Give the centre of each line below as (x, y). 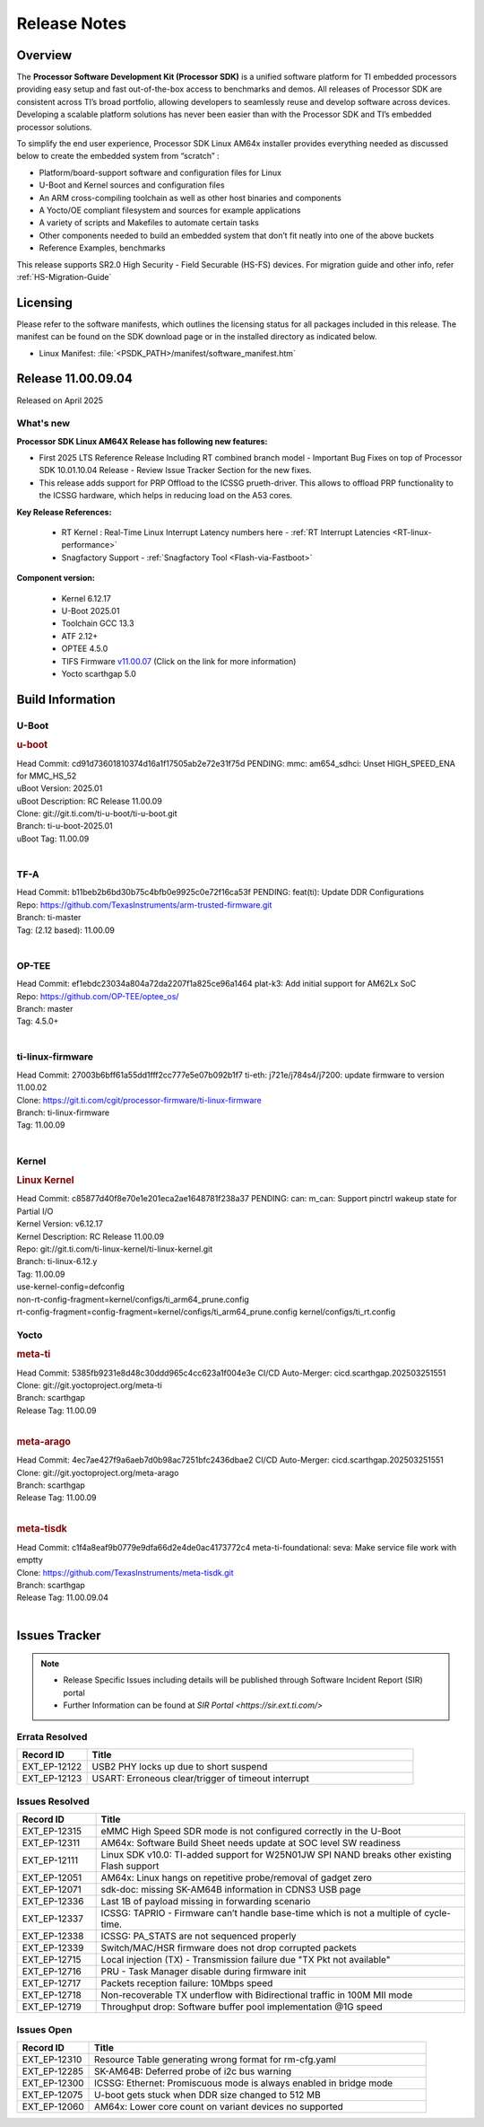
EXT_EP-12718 (52, 1995)
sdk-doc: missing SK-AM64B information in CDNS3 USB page (231, 1890)
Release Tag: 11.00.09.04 (63, 1597)
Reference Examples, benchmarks (102, 248)
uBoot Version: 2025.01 (60, 788)
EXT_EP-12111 (50, 1860)
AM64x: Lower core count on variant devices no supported (219, 2106)
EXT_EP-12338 (53, 1937)
